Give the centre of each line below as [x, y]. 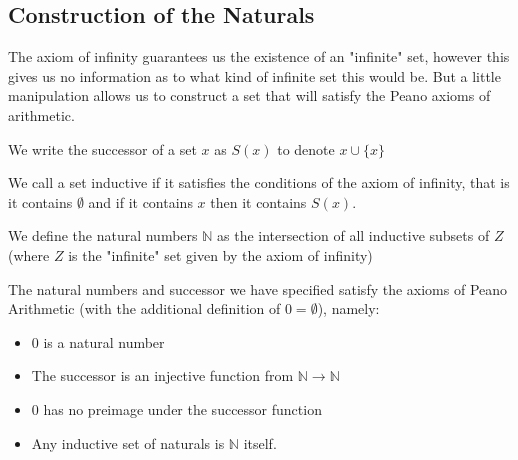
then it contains [258, 201]
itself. [260, 442]
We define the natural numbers [103, 235]
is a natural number [104, 341]
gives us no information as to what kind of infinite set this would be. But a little [254, 75]
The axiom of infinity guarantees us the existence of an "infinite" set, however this [259, 56]
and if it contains [140, 201]
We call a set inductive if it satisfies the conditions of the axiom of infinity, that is [259, 182]
